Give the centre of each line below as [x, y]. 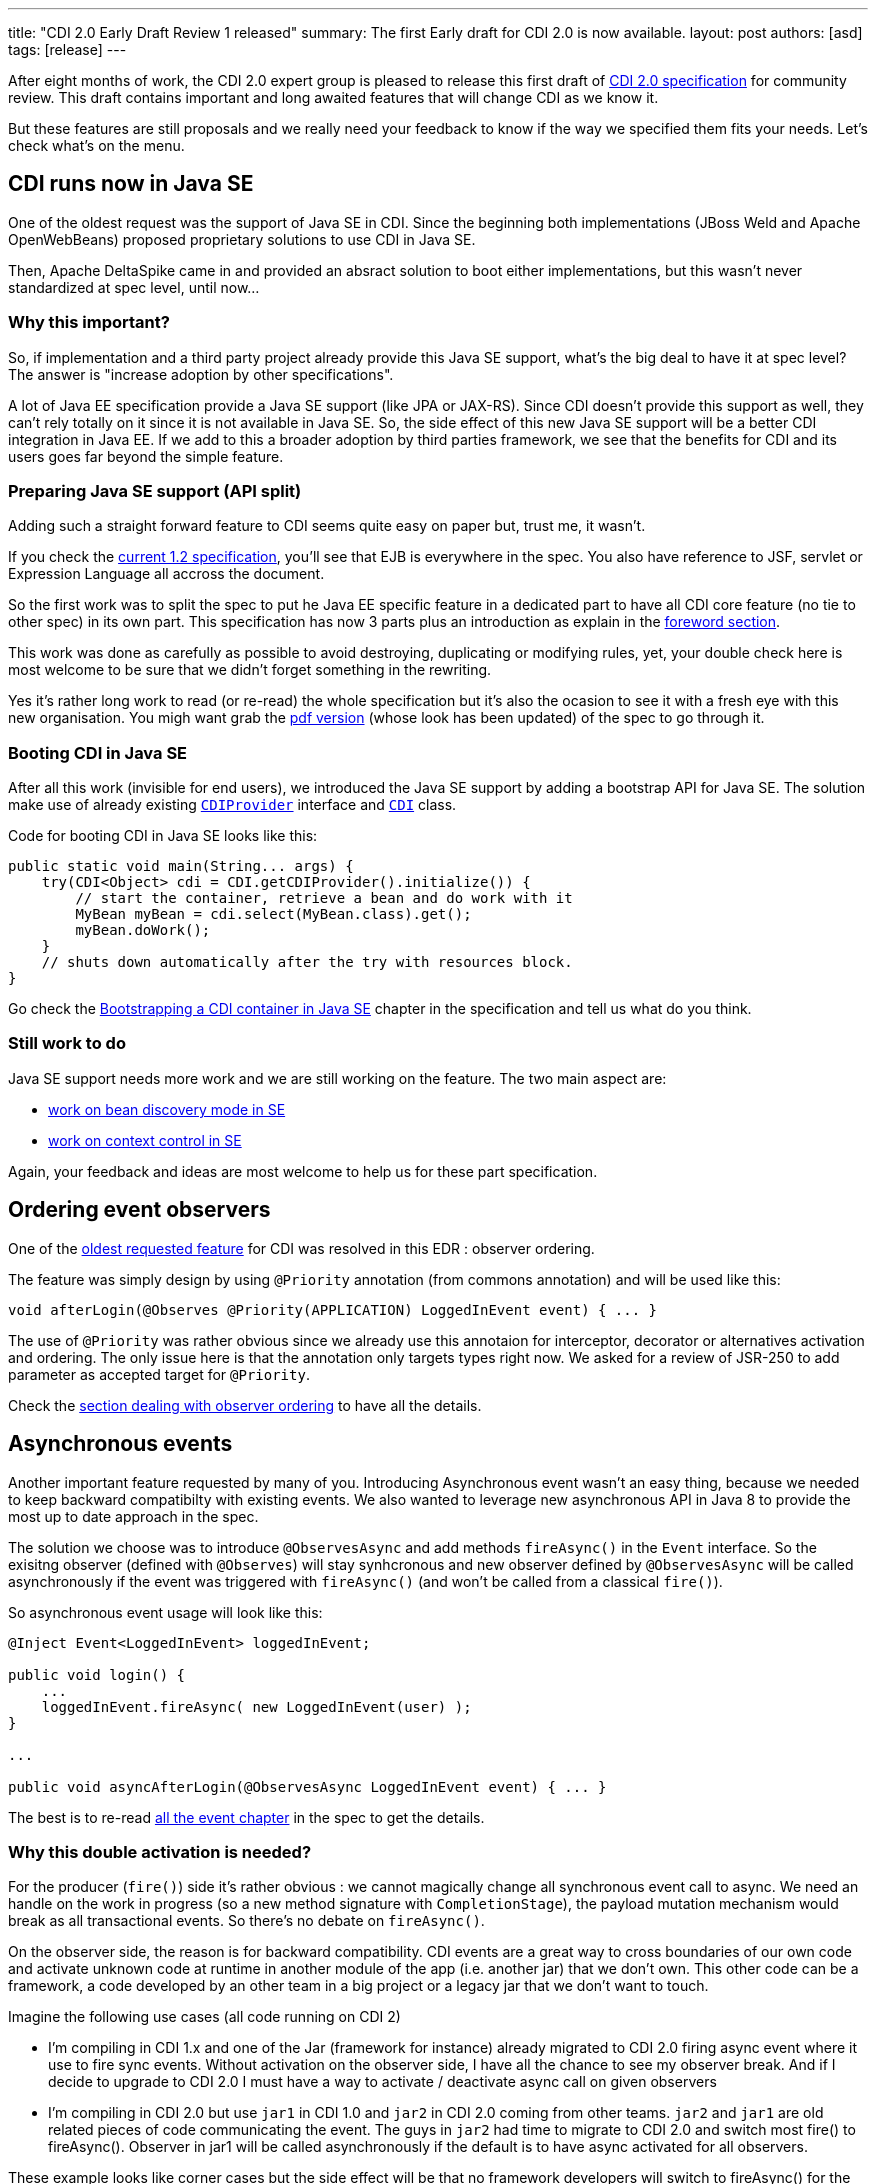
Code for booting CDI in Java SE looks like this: [163, 836]
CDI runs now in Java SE [131, 184]
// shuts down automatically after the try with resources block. [307, 962]
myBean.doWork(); [143, 930]
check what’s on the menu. [96, 145]
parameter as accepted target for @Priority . [159, 1374]
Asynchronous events [120, 1444]
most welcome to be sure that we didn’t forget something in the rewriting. [250, 670]
